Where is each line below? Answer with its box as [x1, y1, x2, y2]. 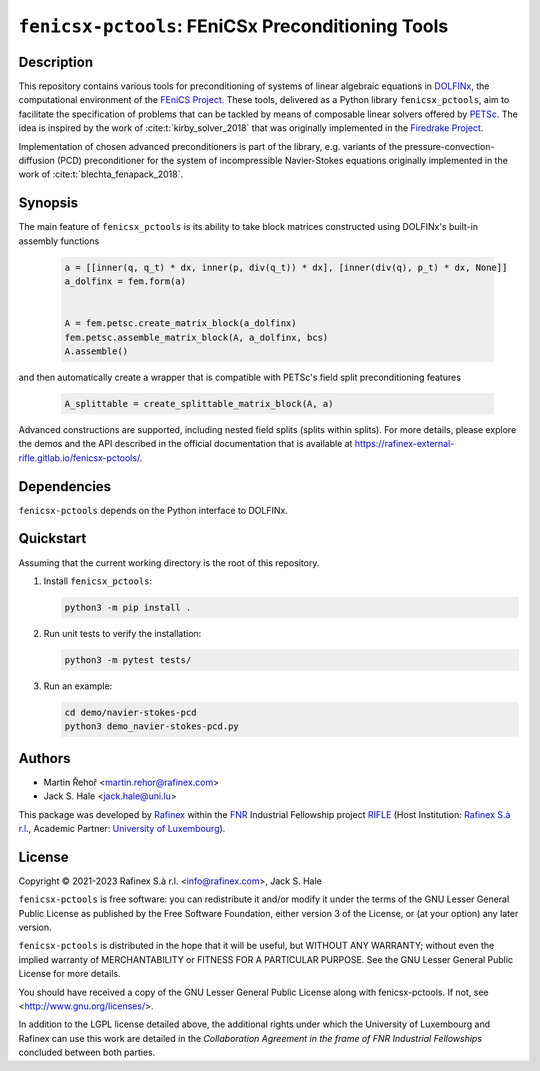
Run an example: [43, 680, 113, 692]
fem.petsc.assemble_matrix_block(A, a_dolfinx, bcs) [64, 331, 329, 343]
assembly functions [18, 235, 100, 247]
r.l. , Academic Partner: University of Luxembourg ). [18, 822, 226, 834]
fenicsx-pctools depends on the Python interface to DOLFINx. [18, 504, 289, 516]
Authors [18, 750, 71, 767]
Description [18, 53, 94, 70]
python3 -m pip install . [64, 601, 192, 613]
